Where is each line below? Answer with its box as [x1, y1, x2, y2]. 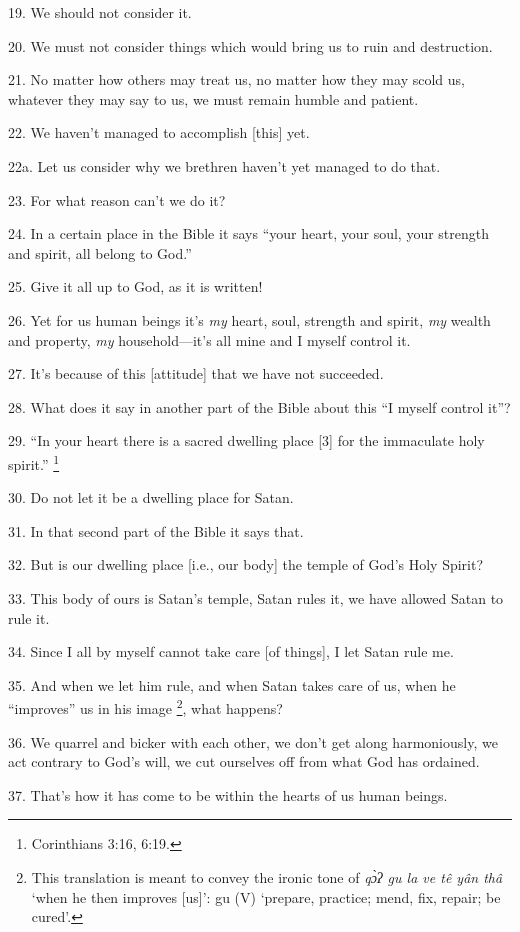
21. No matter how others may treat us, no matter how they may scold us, [8, 69, 465, 90]
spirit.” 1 [8, 450, 60, 474]
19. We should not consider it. [8, 2, 192, 22]
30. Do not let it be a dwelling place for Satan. [8, 487, 294, 508]
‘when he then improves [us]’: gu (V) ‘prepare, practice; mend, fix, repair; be [31, 886, 501, 907]
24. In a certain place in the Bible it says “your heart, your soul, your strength [8, 223, 490, 244]
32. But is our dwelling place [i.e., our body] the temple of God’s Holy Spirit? [8, 554, 484, 575]
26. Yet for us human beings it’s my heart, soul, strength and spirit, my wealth [8, 309, 491, 330]
